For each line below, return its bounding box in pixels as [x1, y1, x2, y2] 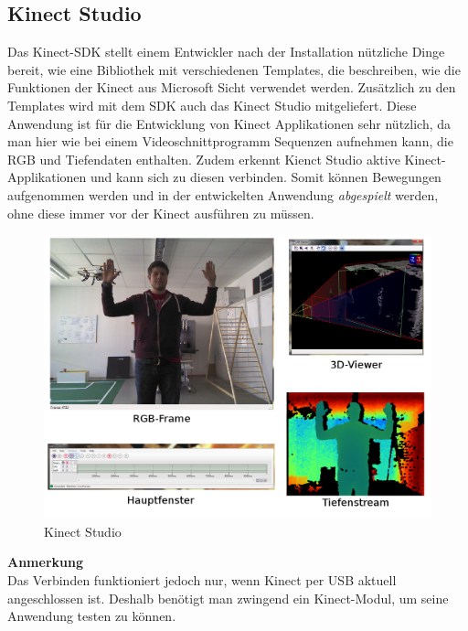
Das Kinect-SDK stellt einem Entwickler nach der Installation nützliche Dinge [7, 42, 445, 61]
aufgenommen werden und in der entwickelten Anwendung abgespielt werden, [7, 185, 439, 204]
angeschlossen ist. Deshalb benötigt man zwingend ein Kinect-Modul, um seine [7, 588, 449, 607]
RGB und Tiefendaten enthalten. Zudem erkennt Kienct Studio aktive [7, 149, 400, 168]
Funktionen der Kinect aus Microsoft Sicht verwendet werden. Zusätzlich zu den [7, 78, 456, 97]
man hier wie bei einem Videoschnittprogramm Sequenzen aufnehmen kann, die [7, 132, 453, 151]
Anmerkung [7, 552, 83, 572]
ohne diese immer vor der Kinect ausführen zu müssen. [7, 203, 314, 222]
